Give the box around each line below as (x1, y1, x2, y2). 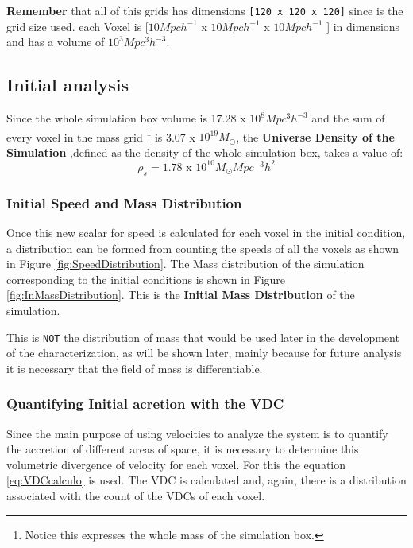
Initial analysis (6, 72, 129, 97)
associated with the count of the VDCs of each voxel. (6, 488, 265, 503)
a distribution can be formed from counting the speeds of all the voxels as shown (6, 239, 399, 256)
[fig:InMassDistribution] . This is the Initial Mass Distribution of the (6, 286, 355, 303)
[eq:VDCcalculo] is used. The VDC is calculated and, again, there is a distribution (6, 472, 407, 488)
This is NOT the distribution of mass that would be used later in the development (6, 328, 399, 345)
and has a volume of (6, 33, 105, 50)
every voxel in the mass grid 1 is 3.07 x (6, 126, 195, 145)
